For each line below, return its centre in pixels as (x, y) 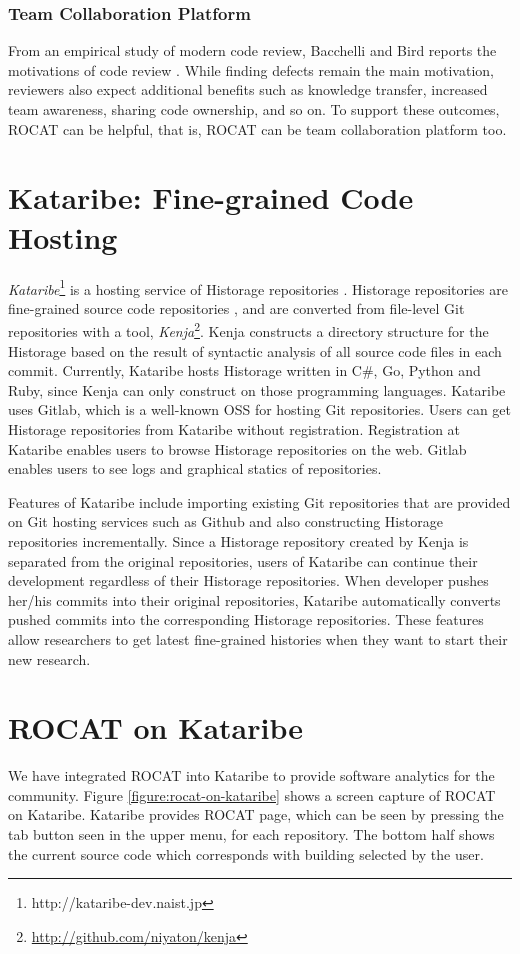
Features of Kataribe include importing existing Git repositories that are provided (259, 501)
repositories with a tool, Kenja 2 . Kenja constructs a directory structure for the (248, 329)
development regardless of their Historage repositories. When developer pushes (248, 580)
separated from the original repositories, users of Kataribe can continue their (243, 560)
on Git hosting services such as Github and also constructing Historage (225, 521)
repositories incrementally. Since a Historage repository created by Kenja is (238, 540)
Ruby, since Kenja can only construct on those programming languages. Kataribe (257, 389)
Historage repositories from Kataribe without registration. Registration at (234, 428)
